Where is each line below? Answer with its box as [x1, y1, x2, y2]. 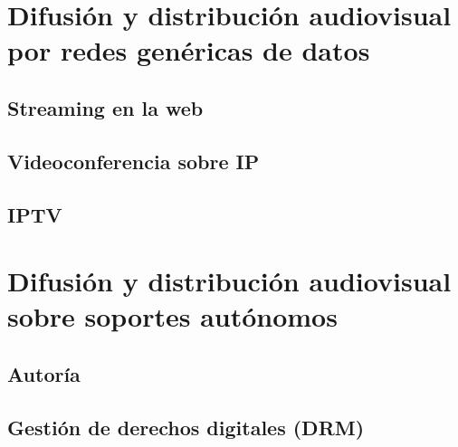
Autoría [7, 359, 81, 387]
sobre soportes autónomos [7, 298, 338, 335]
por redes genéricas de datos [7, 32, 370, 69]
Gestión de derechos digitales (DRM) [7, 413, 365, 441]
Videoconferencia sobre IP [7, 147, 260, 175]
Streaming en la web [7, 93, 204, 121]
